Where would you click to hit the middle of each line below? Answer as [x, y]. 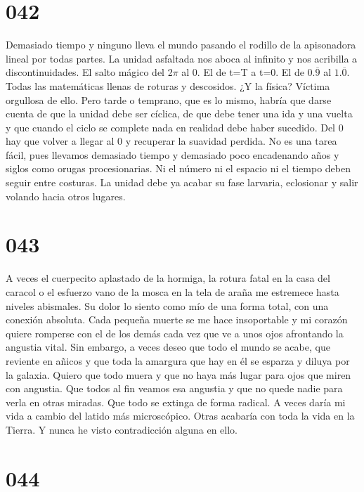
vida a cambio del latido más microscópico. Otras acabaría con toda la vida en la [180, 416]
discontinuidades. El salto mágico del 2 [89, 72]
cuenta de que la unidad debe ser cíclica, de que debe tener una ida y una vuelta [179, 114]
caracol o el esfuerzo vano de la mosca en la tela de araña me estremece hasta [173, 291]
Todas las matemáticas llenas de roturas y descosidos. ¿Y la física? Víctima [168, 85]
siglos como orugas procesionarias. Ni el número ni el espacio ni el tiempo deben [178, 168]
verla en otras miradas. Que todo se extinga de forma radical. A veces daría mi [176, 402]
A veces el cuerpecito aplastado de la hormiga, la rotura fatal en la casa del [168, 278]
